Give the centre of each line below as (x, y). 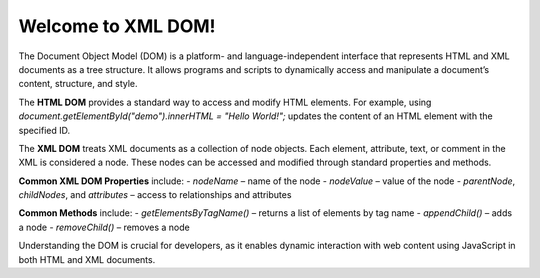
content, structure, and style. (78, 84)
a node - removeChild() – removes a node (104, 227)
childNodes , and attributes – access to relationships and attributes (155, 195)
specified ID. (44, 130)
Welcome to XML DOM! (117, 26)
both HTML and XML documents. (87, 259)
